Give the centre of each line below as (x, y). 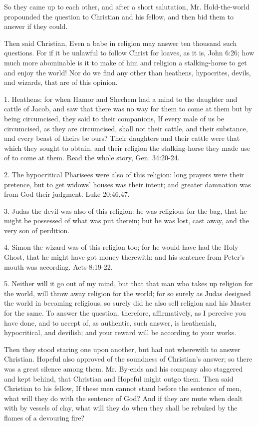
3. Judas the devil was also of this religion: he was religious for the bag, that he (126, 211)
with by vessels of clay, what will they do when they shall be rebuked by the (121, 408)
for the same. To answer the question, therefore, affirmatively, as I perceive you (125, 313)
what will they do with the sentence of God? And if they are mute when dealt (124, 398)
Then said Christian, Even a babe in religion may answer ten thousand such (121, 43)
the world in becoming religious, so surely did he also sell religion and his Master (128, 303)
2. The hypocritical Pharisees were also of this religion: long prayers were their (124, 174)
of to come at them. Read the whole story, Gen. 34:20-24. (92, 158)
